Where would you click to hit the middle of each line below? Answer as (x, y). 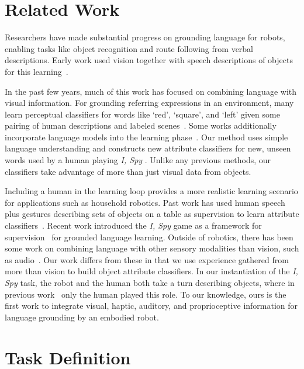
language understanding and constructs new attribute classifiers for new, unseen (148, 148)
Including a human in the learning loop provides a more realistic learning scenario (151, 191)
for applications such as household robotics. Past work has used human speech (145, 202)
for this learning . (37, 71)
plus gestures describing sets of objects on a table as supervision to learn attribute (152, 214)
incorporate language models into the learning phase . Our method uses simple (146, 137)
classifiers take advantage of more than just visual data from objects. (128, 171)
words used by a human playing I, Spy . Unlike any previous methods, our (138, 160)
